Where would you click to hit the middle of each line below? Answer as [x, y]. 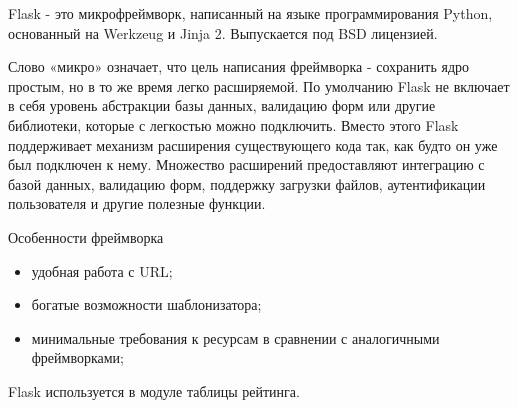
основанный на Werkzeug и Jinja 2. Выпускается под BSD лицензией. [223, 32]
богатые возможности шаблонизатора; [146, 304]
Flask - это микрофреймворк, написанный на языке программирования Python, [250, 13]
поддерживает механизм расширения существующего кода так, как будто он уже [253, 144]
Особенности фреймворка [86, 236]
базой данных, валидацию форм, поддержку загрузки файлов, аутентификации [247, 183]
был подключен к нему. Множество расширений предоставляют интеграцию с [246, 164]
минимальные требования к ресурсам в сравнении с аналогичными [235, 337]
